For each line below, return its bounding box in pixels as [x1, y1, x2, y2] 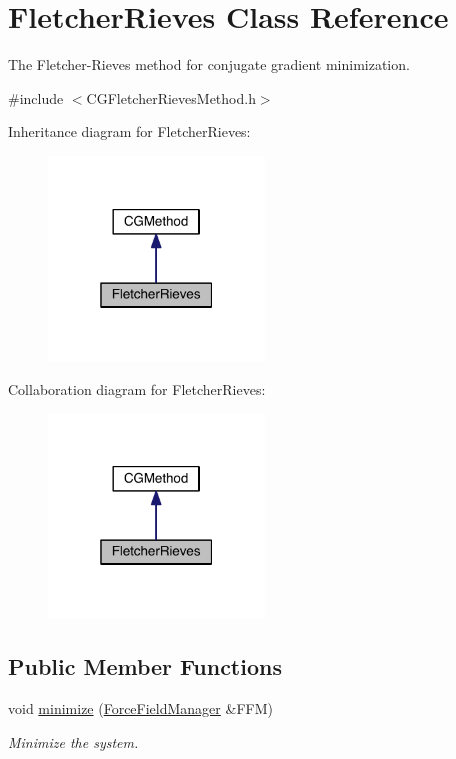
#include [8, 87, 64, 108]
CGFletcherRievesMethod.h [86, 87, 256, 108]
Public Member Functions [8, 651, 282, 682]
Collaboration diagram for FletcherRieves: [8, 378, 266, 399]
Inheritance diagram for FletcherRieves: [8, 121, 251, 142]
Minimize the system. [8, 731, 139, 752]
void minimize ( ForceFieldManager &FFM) [8, 698, 273, 719]
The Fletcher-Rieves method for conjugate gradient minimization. [8, 54, 410, 75]
